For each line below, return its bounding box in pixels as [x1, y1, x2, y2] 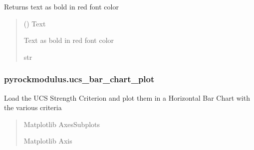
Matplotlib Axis [23, 136, 72, 146]
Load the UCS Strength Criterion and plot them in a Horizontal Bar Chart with [4, 92, 250, 103]
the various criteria [4, 102, 62, 113]
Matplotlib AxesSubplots [23, 119, 100, 129]
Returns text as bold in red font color [4, 1, 119, 11]
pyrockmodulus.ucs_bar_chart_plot [4, 73, 155, 85]
